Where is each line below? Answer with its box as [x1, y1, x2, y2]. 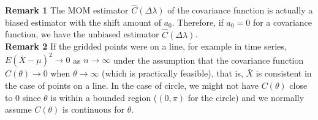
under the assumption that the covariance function [113, 53, 304, 66]
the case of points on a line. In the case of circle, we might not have [5, 78, 259, 91]
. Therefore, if [172, 15, 224, 28]
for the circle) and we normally [187, 91, 305, 103]
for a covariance [252, 15, 312, 28]
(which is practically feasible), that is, [101, 67, 243, 80]
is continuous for [62, 103, 125, 116]
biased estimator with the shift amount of [5, 15, 161, 28]
